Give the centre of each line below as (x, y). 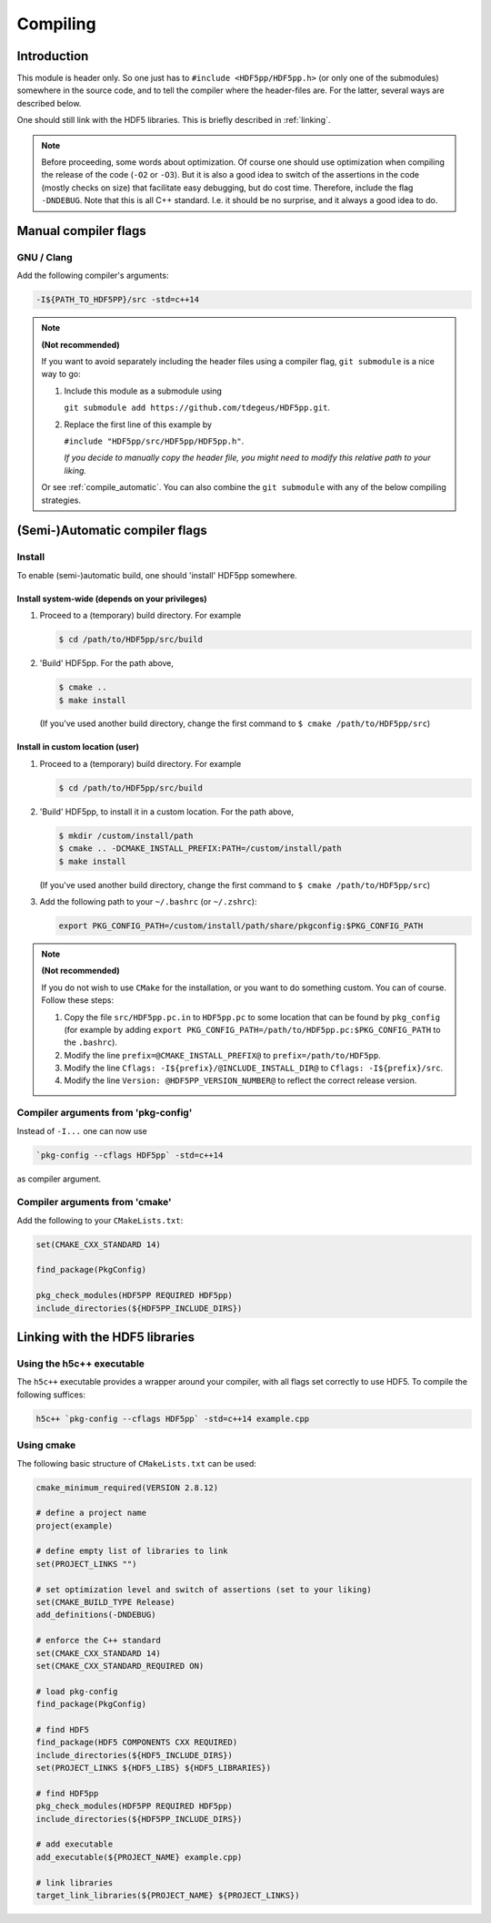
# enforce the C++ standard (98, 1641)
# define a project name (91, 1513)
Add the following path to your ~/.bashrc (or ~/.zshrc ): (148, 901)
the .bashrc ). (91, 1042)
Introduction (53, 56)
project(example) (75, 1525)
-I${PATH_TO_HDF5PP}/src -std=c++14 (118, 300)
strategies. (61, 500)
